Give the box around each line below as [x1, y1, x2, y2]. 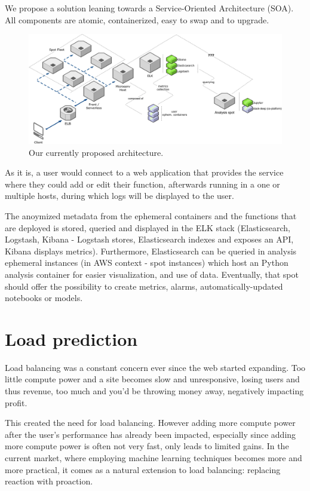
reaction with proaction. [5, 475, 93, 487]
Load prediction [5, 326, 138, 351]
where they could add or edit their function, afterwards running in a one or [5, 177, 280, 190]
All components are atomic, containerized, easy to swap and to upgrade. [5, 13, 269, 26]
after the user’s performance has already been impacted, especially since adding [5, 428, 296, 440]
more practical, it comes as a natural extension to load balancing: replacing [5, 463, 281, 475]
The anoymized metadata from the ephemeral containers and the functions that [5, 210, 297, 222]
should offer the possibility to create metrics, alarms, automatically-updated [5, 280, 283, 292]
